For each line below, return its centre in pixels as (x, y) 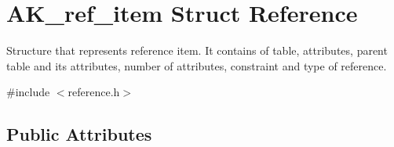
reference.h (94, 92)
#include (28, 92)
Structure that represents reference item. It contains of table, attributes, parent (197, 50)
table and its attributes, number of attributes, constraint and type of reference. (197, 65)
